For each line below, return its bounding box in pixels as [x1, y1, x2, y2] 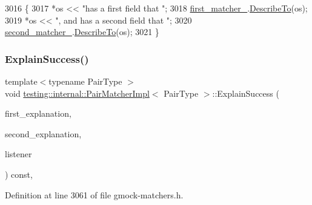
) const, [5, 168, 33, 180]
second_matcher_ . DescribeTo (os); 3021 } [5, 25, 159, 38]
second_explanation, [5, 127, 82, 140]
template [5, 75, 38, 87]
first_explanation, [5, 107, 71, 120]
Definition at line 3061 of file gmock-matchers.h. [5, 188, 184, 201]
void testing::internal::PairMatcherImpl [5, 86, 150, 99]
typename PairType [48, 75, 122, 87]
